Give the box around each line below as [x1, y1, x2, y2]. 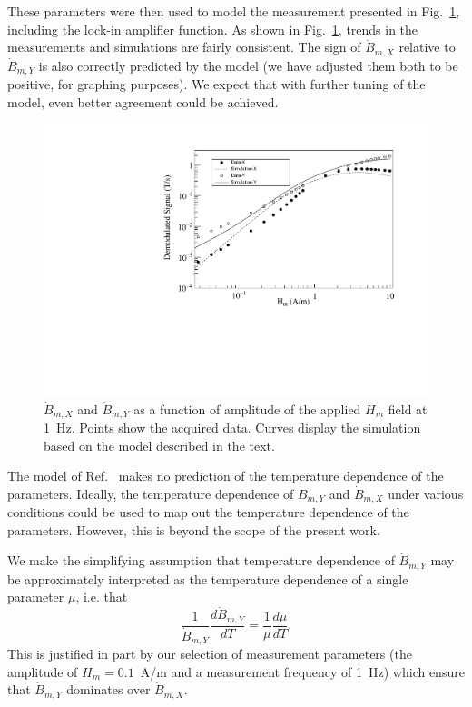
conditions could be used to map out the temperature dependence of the [7, 503, 409, 522]
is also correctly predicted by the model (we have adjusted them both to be [38, 55, 458, 75]
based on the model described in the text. [44, 435, 275, 454]
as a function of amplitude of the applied [133, 399, 361, 418]
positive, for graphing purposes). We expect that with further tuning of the [7, 75, 426, 94]
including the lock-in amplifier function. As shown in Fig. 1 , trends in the [7, 19, 418, 38]
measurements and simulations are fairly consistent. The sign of [7, 37, 361, 56]
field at [388, 399, 428, 418]
